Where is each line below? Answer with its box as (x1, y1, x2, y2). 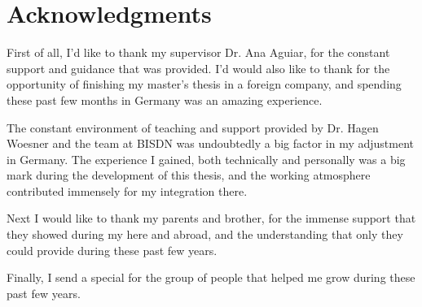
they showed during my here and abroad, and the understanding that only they (7, 226, 403, 243)
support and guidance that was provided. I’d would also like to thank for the (7, 59, 390, 76)
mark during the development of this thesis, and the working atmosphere (7, 166, 371, 184)
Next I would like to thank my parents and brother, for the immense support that (7, 210, 416, 227)
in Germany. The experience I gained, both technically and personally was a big (7, 150, 406, 167)
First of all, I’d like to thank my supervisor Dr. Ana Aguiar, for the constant (7, 44, 390, 61)
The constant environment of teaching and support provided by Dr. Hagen (7, 119, 379, 136)
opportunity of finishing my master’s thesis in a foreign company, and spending (7, 76, 402, 93)
